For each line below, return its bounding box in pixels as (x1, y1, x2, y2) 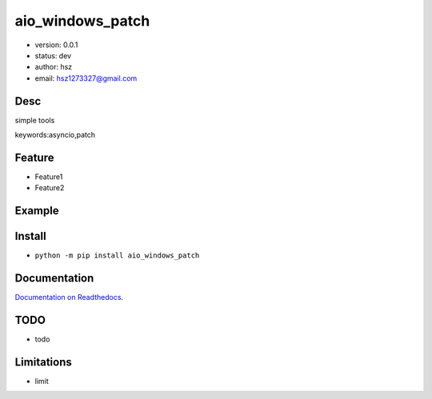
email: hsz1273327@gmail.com (34, 73, 138, 83)
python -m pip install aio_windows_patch (34, 251, 200, 260)
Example (14, 204, 59, 217)
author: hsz (34, 62, 73, 72)
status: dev (34, 50, 72, 60)
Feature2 (34, 183, 65, 193)
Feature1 (34, 172, 63, 182)
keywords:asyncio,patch (14, 130, 96, 140)
